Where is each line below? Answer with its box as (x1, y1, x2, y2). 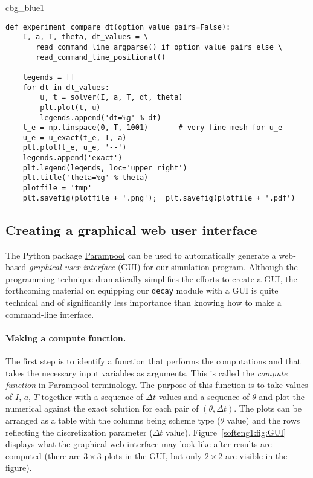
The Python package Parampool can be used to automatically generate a (5, 248, 276, 261)
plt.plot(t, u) (40, 103, 101, 112)
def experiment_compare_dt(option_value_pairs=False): (5, 22, 231, 31)
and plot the (259, 390, 305, 402)
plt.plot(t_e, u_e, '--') (22, 143, 127, 152)
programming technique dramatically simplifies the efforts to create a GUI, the (5, 272, 297, 285)
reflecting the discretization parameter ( (5, 425, 153, 438)
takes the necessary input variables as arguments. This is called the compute (5, 366, 288, 379)
